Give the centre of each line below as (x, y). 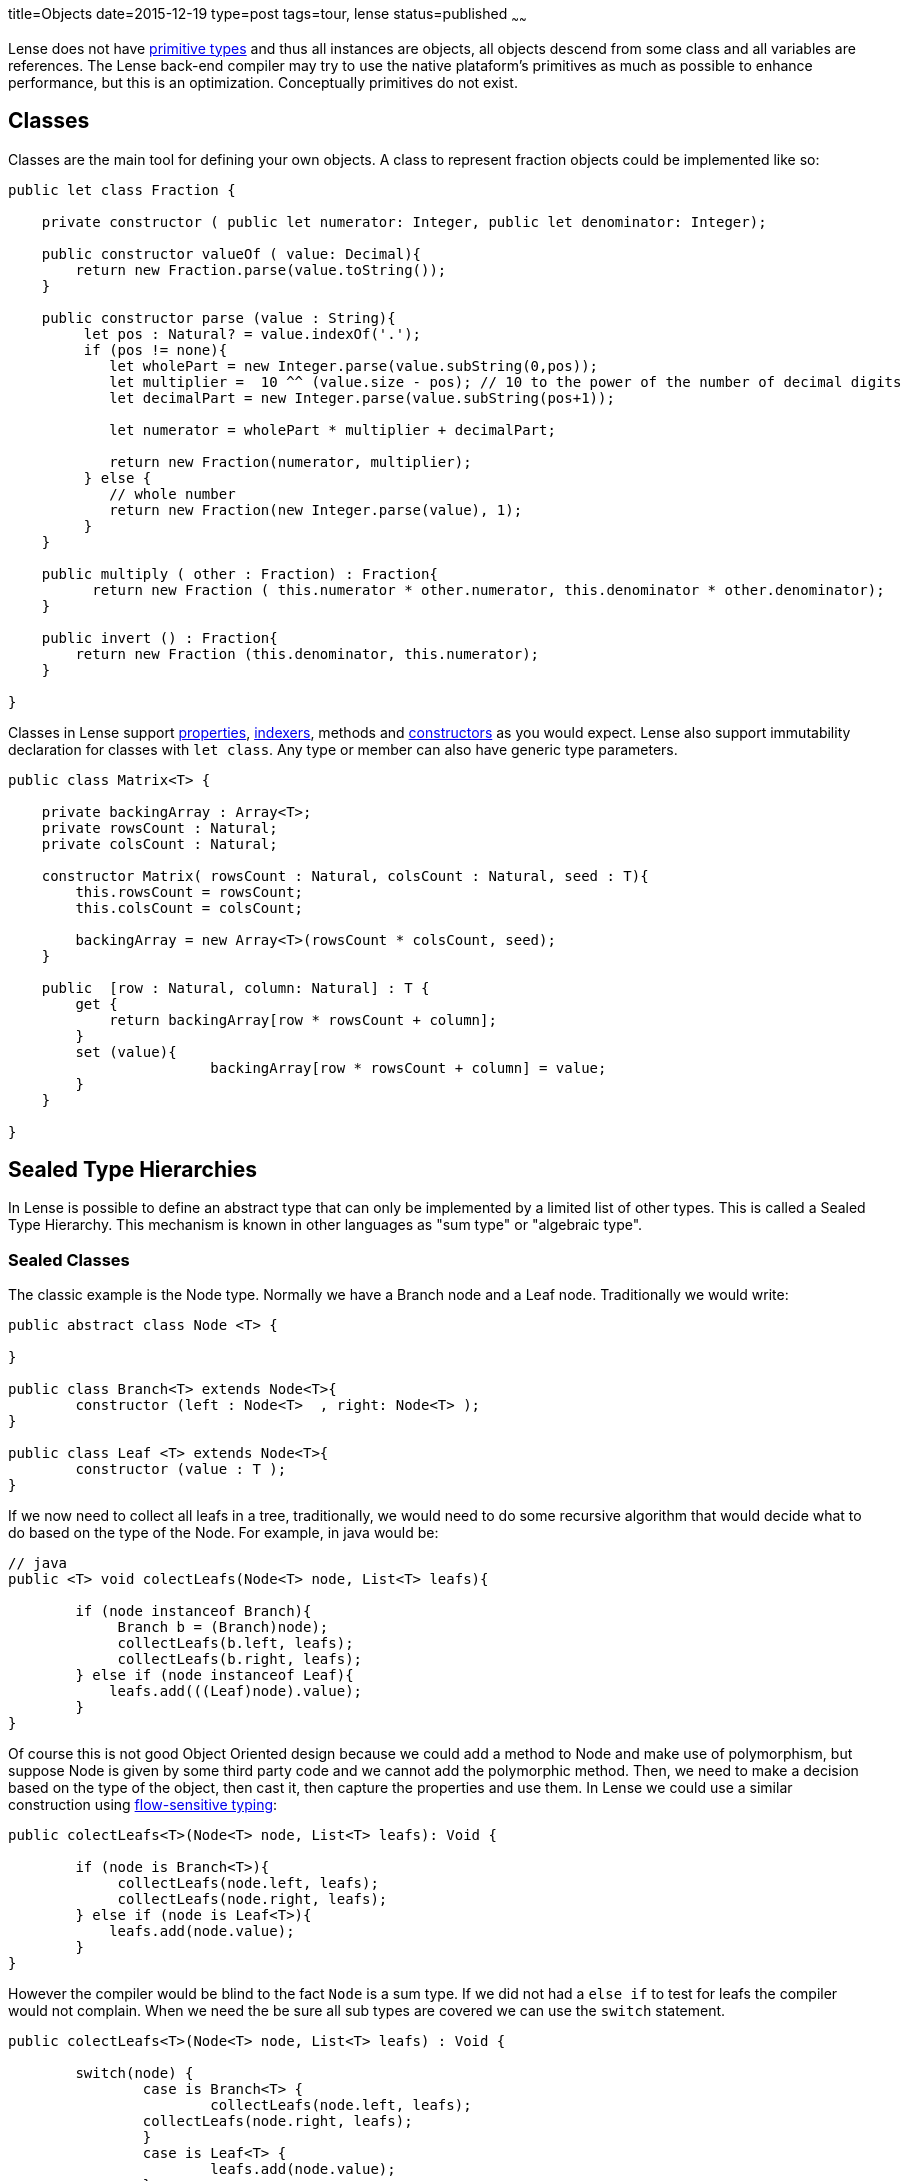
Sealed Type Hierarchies (132, 1170)
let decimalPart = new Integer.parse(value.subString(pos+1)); (362, 397)
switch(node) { (134, 2073)
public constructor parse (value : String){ (218, 317)
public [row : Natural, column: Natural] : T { (235, 987)
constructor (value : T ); (181, 1469)
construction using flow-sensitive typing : (143, 1805)
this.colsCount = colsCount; (189, 907)
